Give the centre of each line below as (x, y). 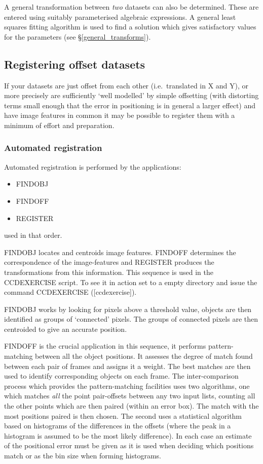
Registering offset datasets (75, 64)
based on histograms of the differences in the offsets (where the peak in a (118, 426)
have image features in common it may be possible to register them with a (120, 115)
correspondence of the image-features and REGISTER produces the (109, 262)
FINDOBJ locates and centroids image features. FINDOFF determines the (120, 252)
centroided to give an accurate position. (66, 329)
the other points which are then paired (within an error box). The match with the (131, 406)
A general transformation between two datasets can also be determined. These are (131, 7)
